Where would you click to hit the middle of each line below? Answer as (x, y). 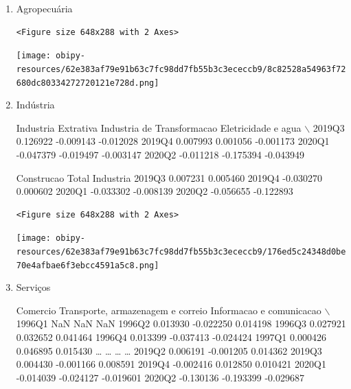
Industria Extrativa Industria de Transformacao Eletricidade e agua (159, 127)
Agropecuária (44, 8)
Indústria (35, 105)
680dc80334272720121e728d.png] (88, 83)
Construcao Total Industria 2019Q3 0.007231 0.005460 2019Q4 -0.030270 (169, 177)
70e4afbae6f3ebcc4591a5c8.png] (88, 265)
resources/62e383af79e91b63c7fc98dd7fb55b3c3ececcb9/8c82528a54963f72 (181, 69)
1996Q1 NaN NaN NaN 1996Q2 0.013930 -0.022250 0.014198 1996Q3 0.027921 (181, 323)
